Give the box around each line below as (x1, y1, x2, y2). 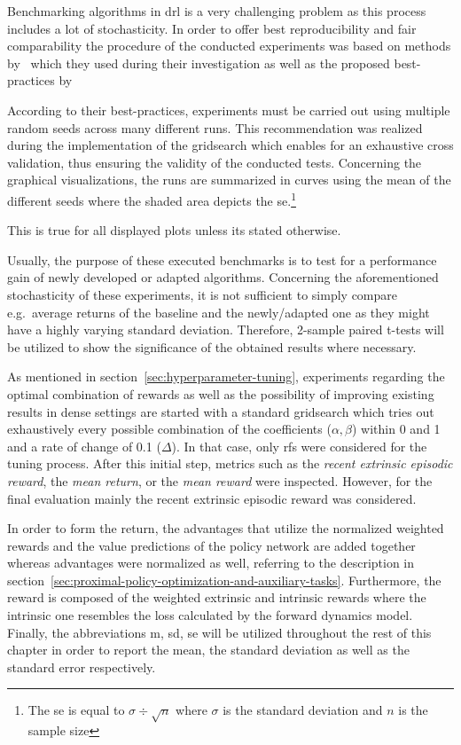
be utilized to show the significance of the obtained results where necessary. (7, 337, 417, 356)
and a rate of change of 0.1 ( (7, 436, 161, 455)
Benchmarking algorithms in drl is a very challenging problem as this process (7, 2, 426, 20)
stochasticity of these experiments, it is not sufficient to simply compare (7, 285, 398, 303)
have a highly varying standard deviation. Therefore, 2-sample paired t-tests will (7, 320, 444, 339)
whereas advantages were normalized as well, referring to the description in (7, 553, 415, 572)
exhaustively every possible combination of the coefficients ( (7, 420, 332, 438)
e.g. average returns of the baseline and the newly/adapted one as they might (7, 302, 430, 321)
